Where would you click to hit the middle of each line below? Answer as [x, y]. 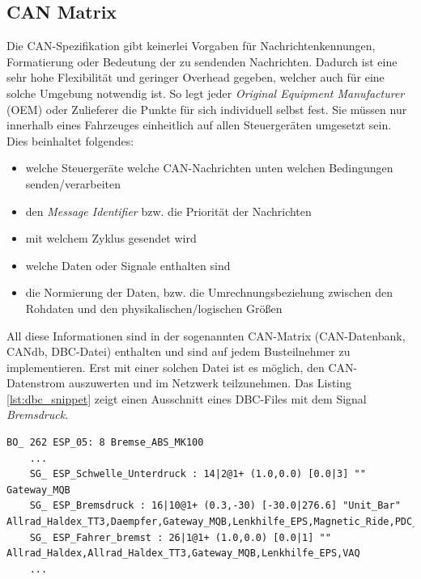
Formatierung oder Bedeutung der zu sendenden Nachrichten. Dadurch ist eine [202, 61]
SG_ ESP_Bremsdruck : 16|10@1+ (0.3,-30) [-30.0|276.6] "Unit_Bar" [215, 506]
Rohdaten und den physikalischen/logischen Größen [154, 308]
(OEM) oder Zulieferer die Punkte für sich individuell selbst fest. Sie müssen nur [207, 109]
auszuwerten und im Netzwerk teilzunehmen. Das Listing [210, 383]
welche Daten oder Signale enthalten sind [128, 265]
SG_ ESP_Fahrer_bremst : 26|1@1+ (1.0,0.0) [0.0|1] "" [180, 537]
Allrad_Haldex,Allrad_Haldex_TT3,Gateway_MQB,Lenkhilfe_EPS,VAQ [183, 554]
